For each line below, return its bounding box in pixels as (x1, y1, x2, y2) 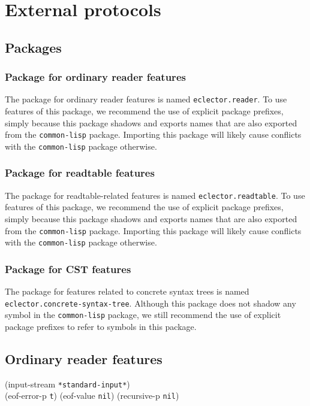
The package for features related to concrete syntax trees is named (5, 285, 249, 298)
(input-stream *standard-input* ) (5, 377, 130, 390)
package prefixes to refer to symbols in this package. (5, 320, 197, 333)
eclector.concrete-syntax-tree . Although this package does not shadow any (5, 296, 296, 309)
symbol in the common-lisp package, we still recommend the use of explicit (5, 308, 281, 321)
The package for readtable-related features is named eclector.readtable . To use (5, 189, 305, 201)
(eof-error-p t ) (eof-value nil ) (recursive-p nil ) (5, 389, 179, 402)
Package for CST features (5, 261, 131, 276)
